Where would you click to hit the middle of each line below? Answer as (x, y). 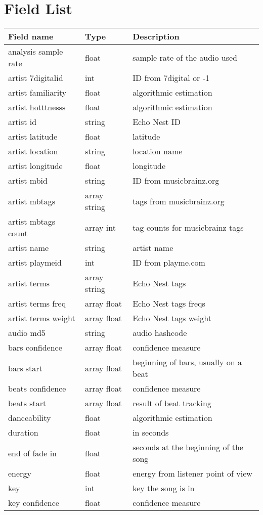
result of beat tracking (172, 403)
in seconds (151, 433)
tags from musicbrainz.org (179, 201)
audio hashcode (160, 333)
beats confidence (37, 389)
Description (156, 36)
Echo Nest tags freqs (169, 304)
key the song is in (164, 488)
